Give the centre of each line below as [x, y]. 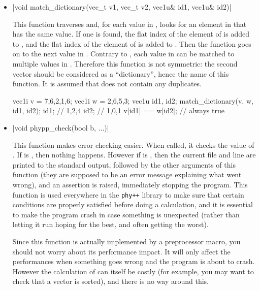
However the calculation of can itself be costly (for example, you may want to [133, 271]
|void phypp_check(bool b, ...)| [61, 127]
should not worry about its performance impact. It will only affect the [121, 251]
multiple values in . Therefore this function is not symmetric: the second [125, 63]
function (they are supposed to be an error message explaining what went [127, 174]
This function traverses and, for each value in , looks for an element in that [129, 24]
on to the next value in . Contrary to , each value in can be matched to [123, 54]
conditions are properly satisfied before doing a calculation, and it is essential [133, 204]
